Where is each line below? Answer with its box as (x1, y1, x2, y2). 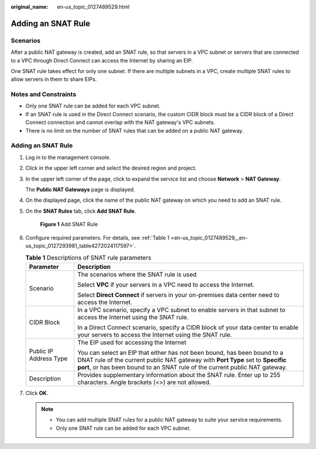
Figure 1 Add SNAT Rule (40, 221, 98, 228)
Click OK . (25, 389, 49, 396)
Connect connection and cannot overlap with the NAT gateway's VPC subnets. (25, 119, 215, 126)
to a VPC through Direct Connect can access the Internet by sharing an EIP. (11, 57, 193, 64)
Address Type (29, 354, 68, 362)
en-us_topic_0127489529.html (57, 4, 130, 10)
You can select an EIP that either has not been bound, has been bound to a (77, 348, 284, 357)
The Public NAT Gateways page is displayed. (25, 186, 135, 193)
